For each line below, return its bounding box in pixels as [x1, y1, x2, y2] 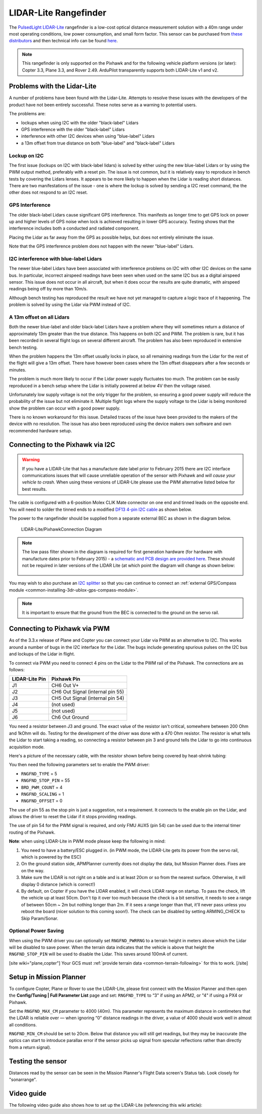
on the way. [21, 867, 45, 873]
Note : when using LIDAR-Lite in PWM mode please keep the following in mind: [9, 838, 166, 844]
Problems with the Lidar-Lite [9, 82, 97, 90]
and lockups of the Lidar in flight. [9, 651, 75, 657]
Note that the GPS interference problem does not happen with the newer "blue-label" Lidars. [9, 243, 194, 249]
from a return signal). [9, 1044, 51, 1050]
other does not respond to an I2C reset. [9, 190, 88, 196]
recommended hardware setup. [9, 428, 72, 433]
